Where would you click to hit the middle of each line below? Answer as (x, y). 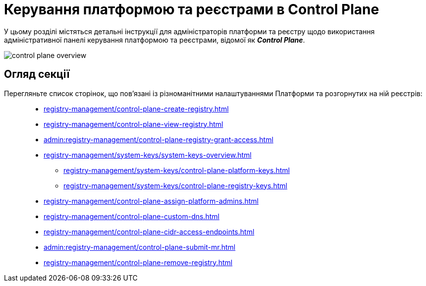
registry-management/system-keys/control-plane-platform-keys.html (177, 170)
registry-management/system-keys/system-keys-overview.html (148, 155)
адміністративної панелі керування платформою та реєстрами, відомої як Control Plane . (155, 40)
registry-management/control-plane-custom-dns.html (132, 216)
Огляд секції (37, 74)
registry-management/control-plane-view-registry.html (133, 124)
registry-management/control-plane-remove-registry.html (138, 262)
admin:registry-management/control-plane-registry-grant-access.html (159, 139)
